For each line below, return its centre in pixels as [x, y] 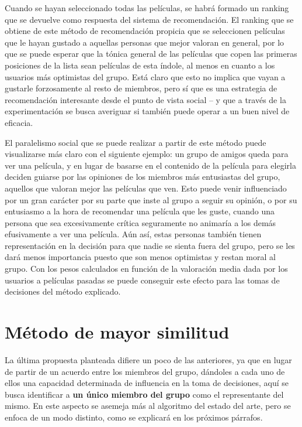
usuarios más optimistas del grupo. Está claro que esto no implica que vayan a [145, 76]
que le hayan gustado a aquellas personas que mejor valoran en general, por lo [145, 42]
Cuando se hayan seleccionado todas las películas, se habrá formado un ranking [147, 8]
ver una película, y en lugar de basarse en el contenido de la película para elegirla [150, 165]
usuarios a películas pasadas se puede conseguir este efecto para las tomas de [142, 280]
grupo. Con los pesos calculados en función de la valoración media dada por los [146, 269]
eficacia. [19, 122]
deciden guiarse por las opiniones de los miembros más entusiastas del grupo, [143, 177]
